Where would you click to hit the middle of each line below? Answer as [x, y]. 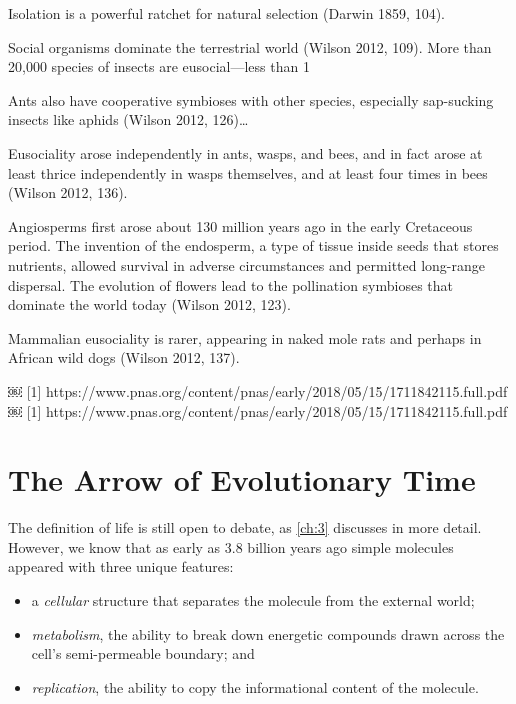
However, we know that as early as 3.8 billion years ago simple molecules [231, 546]
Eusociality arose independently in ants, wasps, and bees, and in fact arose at [245, 152]
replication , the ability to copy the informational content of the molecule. [255, 686]
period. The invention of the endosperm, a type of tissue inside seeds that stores [253, 245]
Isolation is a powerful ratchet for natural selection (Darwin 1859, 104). [226, 13]
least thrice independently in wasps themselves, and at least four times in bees [248, 172]
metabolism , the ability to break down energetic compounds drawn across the [268, 633]
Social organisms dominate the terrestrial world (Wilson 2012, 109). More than [250, 46]
